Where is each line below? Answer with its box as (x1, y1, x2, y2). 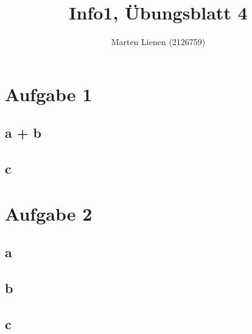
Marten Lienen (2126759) (111, 35, 206, 48)
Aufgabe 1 (5, 81, 93, 106)
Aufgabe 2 (5, 201, 93, 226)
